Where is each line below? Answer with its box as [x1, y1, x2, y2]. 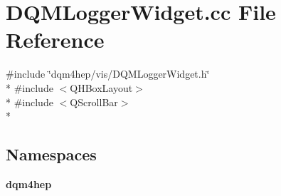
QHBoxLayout [70, 80, 133, 95]
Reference [6, 25, 105, 54]
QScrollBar [70, 94, 118, 109]
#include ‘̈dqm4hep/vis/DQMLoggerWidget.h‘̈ [6, 66, 210, 81]
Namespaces [6, 143, 97, 165]
